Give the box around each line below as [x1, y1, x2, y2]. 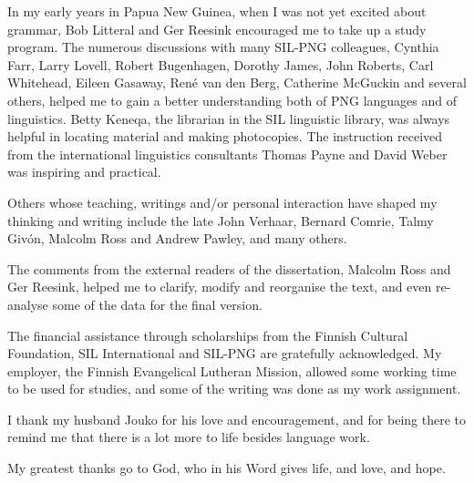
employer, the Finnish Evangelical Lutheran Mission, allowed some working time [7, 361, 457, 380]
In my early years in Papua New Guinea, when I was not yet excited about [7, 2, 427, 20]
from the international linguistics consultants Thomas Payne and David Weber [7, 144, 448, 163]
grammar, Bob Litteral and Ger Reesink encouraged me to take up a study [7, 19, 427, 38]
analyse [7, 294, 48, 313]
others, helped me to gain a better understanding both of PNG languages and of [7, 90, 458, 109]
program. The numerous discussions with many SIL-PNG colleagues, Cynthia [7, 37, 439, 57]
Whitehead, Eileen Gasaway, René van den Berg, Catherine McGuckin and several [7, 73, 467, 92]
